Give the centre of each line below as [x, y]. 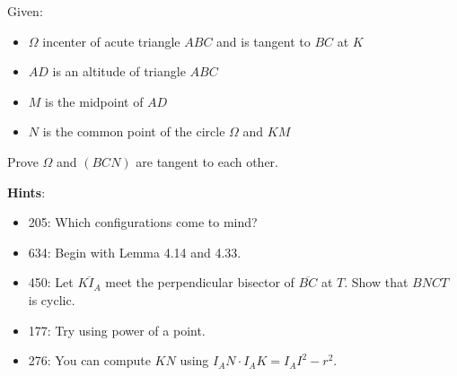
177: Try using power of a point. [117, 330]
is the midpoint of [94, 101]
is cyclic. [52, 299]
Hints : [26, 192]
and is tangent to [264, 41]
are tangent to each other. [207, 161]
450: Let [51, 282]
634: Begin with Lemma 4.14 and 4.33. [135, 252]
